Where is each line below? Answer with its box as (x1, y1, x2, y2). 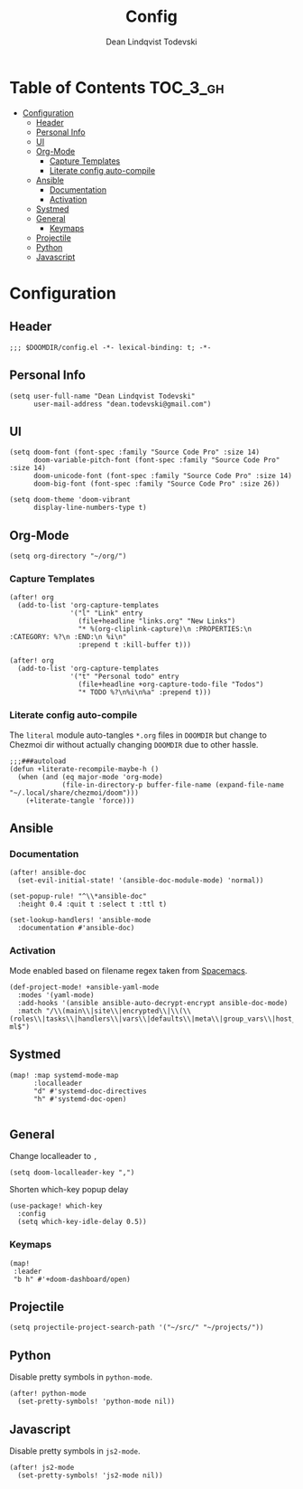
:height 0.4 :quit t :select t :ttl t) (17, 900, 168, 909)
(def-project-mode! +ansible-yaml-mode (9, 983, 160, 992)
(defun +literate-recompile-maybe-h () (9, 764, 160, 774)
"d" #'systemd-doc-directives (32, 1087, 147, 1096)
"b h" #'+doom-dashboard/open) (13, 1275, 131, 1284)
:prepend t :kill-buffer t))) (78, 640, 192, 650)
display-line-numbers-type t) (32, 504, 147, 513)
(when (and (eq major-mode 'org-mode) (17, 772, 164, 781)
